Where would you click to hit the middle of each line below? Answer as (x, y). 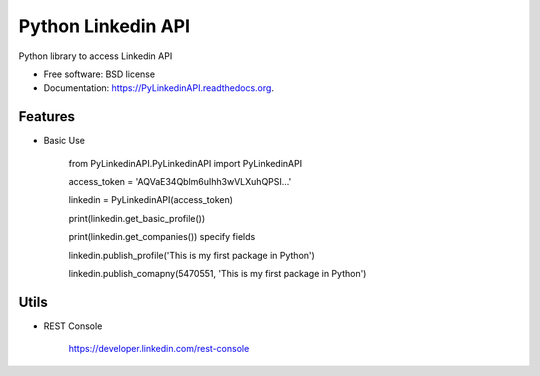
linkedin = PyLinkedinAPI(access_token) (151, 200)
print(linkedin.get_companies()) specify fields (162, 237)
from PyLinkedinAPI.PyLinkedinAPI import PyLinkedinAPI (185, 163)
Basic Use (64, 141)
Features (46, 116)
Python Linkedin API (104, 26)
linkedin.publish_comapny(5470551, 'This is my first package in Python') (217, 273)
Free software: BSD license (99, 74)
